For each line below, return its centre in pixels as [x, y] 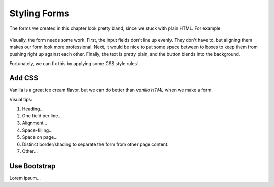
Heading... [33, 109]
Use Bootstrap [32, 166]
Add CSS [24, 78]
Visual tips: [21, 100]
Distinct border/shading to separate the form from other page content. [95, 144]
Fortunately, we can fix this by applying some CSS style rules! [74, 64]
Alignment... [35, 123]
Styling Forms [39, 13]
